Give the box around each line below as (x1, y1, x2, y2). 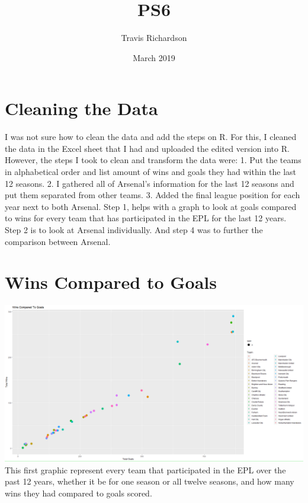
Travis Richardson (121, 31, 187, 44)
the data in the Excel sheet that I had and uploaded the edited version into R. (5, 142, 290, 154)
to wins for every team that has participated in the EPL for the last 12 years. (5, 212, 287, 224)
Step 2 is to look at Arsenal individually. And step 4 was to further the (5, 224, 263, 235)
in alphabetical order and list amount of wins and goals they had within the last (5, 165, 296, 178)
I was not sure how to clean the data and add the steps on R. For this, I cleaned (5, 130, 297, 143)
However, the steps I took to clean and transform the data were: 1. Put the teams (5, 154, 301, 166)
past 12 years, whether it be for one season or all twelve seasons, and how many (5, 475, 294, 488)
